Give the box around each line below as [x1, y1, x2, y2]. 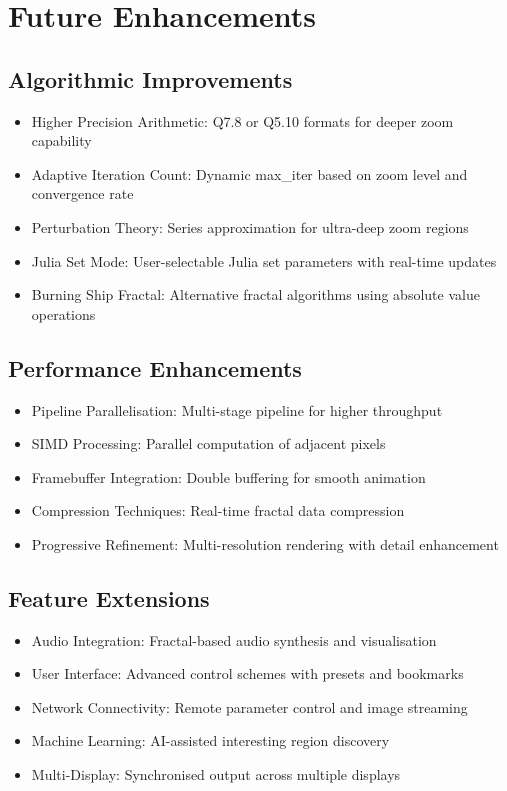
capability [31, 130, 92, 151]
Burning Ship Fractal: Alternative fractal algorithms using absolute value [31, 284, 480, 305]
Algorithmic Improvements [8, 63, 293, 94]
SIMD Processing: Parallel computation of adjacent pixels [31, 433, 386, 454]
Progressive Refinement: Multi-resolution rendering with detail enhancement [31, 533, 499, 554]
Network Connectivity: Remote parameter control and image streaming [31, 696, 468, 717]
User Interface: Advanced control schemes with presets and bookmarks [31, 663, 464, 684]
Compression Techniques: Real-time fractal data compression [31, 500, 405, 521]
